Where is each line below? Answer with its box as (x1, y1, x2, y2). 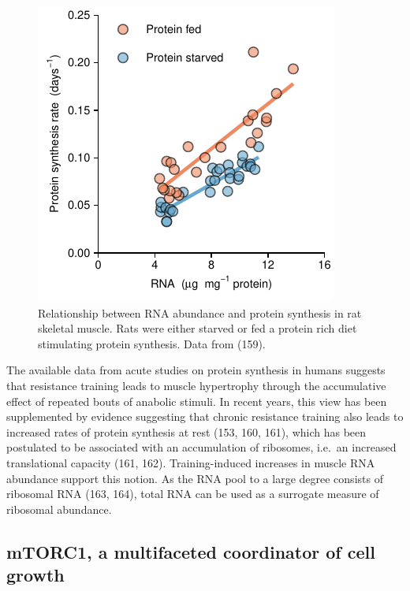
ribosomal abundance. (6, 500, 112, 517)
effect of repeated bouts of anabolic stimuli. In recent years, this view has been (6, 392, 387, 409)
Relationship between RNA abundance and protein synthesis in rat (38, 304, 362, 321)
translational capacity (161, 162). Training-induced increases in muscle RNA (6, 454, 375, 470)
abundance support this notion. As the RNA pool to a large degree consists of (6, 470, 383, 486)
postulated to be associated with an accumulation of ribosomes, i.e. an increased (6, 439, 397, 455)
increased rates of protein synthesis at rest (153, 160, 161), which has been (6, 423, 367, 440)
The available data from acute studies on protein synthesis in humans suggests (6, 362, 386, 378)
